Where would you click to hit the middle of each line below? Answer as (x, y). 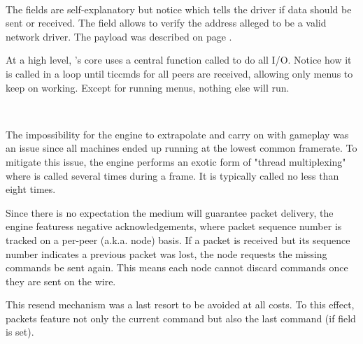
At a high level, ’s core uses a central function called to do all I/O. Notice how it (179, 60)
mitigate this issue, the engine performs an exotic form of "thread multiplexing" (176, 161)
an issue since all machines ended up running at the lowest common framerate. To (181, 148)
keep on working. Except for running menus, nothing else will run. (148, 87)
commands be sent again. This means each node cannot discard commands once (177, 267)
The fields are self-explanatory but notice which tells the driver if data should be (179, 9)
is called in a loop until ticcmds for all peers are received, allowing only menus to (179, 73)
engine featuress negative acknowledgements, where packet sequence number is (174, 226)
